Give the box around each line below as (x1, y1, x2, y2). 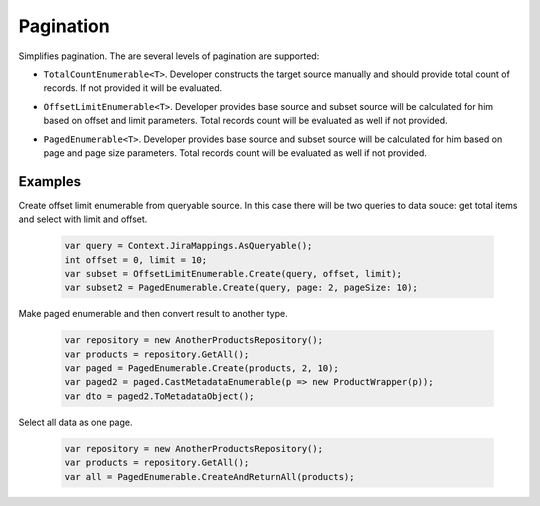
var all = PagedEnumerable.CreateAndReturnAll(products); (64, 471, 355, 482)
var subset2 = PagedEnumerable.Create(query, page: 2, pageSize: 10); (64, 282, 419, 294)
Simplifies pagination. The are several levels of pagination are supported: (18, 50, 320, 62)
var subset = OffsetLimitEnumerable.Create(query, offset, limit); (64, 268, 403, 279)
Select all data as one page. (18, 416, 133, 428)
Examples (18, 173, 82, 190)
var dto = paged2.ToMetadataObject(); (64, 390, 255, 402)
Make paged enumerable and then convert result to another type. (18, 308, 289, 320)
